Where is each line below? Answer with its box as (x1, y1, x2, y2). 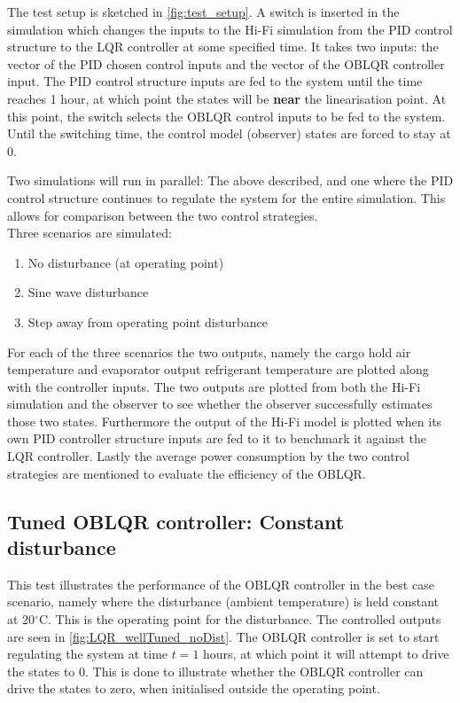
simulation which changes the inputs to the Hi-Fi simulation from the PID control (7, 20, 453, 38)
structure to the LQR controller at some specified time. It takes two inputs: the (7, 37, 439, 56)
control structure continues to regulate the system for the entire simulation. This (7, 188, 446, 207)
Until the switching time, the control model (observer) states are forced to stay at (7, 124, 451, 143)
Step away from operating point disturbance (27, 312, 268, 331)
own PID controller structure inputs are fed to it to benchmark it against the (7, 429, 426, 448)
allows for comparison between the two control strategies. (7, 206, 318, 224)
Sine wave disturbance (27, 283, 149, 301)
